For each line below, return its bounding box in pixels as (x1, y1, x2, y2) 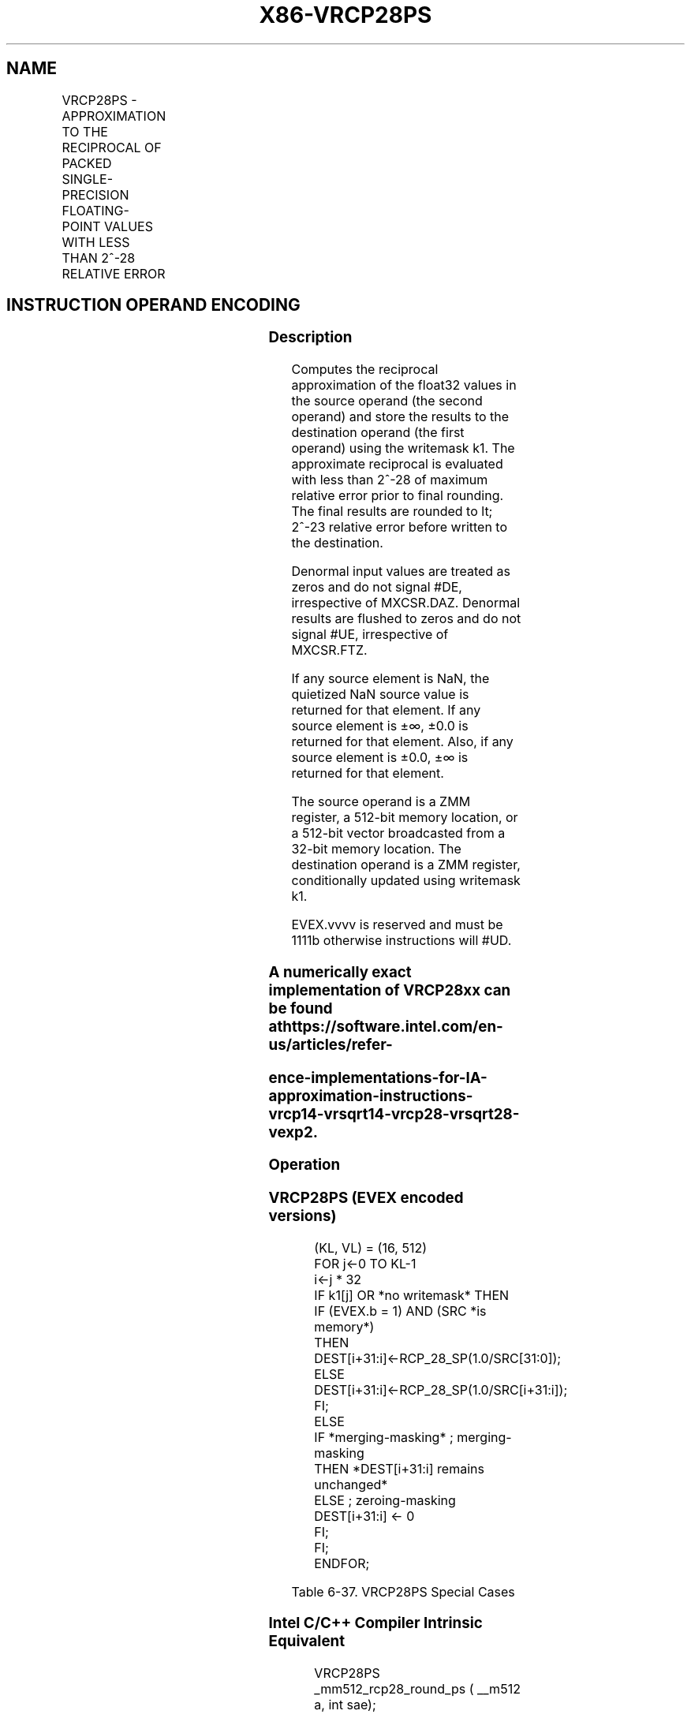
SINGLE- (62, 170, 114, 187)
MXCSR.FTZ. (291, 642, 368, 659)
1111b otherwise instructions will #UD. (291, 932, 512, 949)
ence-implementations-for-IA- (268, 1068, 487, 1087)
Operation (268, 1156, 341, 1175)
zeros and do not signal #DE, (291, 579, 462, 596)
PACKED (62, 155, 112, 171)
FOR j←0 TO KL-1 (314, 1255, 416, 1272)
